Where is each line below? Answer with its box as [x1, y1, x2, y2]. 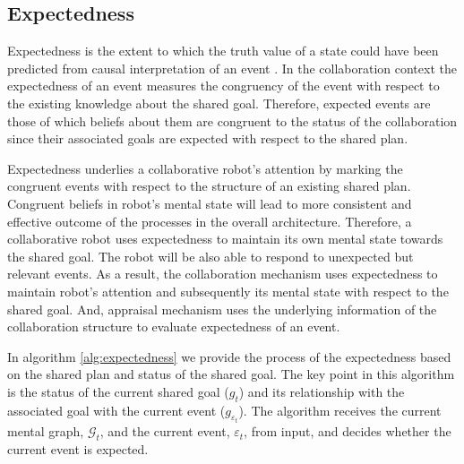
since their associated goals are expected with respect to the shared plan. [7, 129, 408, 148]
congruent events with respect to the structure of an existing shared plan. [7, 176, 411, 195]
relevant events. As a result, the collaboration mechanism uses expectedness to [7, 264, 438, 283]
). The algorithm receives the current [238, 400, 442, 419]
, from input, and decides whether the [244, 422, 451, 441]
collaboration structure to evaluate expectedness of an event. [7, 317, 340, 336]
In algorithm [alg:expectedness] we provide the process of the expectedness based [7, 347, 451, 365]
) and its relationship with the [238, 382, 405, 400]
